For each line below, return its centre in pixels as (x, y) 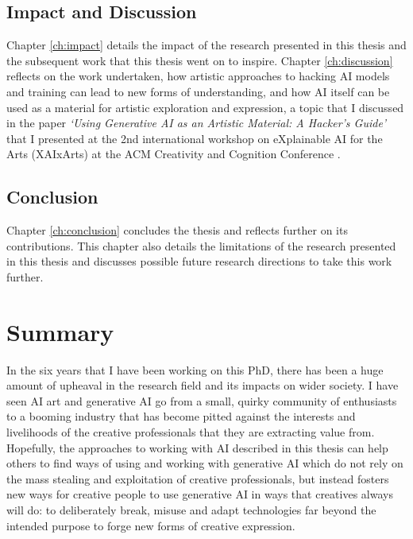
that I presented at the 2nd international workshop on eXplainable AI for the (195, 138)
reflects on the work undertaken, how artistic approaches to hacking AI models (198, 76)
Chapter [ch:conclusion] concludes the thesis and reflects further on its (177, 230)
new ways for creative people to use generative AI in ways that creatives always (200, 494)
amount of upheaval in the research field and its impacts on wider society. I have (203, 385)
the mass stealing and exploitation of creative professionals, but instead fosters (198, 478)
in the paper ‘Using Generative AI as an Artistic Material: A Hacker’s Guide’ (197, 123)
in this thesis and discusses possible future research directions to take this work (199, 261)
